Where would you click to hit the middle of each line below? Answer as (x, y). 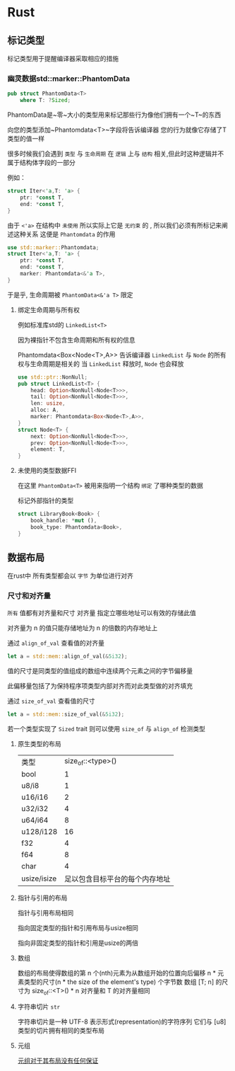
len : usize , (48, 403)
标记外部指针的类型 (46, 500)
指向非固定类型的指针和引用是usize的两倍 (78, 943)
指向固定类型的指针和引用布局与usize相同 (78, 927)
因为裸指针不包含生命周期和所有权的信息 (76, 340)
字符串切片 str (39, 1007)
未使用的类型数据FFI (47, 471)
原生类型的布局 (39, 743)
